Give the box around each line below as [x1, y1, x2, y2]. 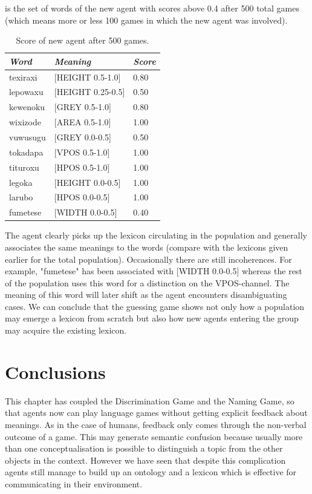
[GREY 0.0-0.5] [54, 131, 111, 143]
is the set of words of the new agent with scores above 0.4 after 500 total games [5, 2, 299, 14]
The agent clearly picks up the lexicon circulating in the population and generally [5, 229, 307, 242]
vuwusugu [9, 131, 46, 143]
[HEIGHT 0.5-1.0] [54, 70, 121, 83]
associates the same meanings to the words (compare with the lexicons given [5, 240, 288, 253]
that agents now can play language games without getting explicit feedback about [5, 406, 308, 419]
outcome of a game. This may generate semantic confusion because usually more [5, 430, 303, 443]
